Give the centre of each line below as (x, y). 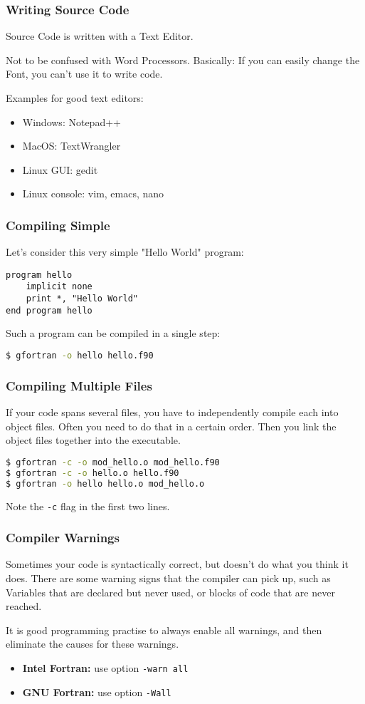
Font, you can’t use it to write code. (84, 74)
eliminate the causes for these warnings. (92, 644)
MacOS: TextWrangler (72, 146)
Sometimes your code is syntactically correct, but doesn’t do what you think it (177, 564)
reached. (24, 606)
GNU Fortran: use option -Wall (97, 692)
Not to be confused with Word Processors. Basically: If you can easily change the (183, 59)
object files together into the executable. (93, 440)
